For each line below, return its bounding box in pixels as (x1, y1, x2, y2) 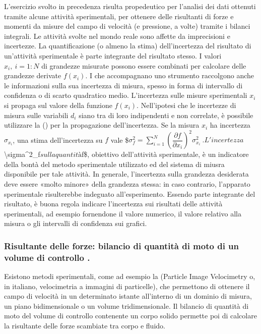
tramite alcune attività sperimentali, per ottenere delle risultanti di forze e (4, 11, 234, 21)
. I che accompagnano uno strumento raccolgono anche (85, 70, 254, 81)
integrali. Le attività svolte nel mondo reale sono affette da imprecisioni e (4, 30, 230, 41)
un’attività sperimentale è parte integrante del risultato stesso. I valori (4, 50, 222, 61)
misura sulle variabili (4, 109, 69, 120)
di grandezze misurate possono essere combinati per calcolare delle (41, 60, 246, 71)
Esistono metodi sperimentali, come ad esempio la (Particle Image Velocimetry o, (4, 271, 255, 282)
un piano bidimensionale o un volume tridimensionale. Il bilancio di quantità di (4, 300, 249, 311)
